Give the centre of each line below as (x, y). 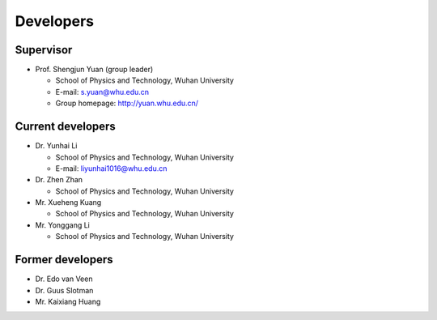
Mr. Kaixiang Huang (68, 301)
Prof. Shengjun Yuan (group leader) (94, 70)
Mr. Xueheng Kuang (68, 203)
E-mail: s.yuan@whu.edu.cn (102, 92)
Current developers (66, 127)
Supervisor (44, 50)
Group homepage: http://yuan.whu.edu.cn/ (127, 103)
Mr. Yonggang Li (63, 225)
